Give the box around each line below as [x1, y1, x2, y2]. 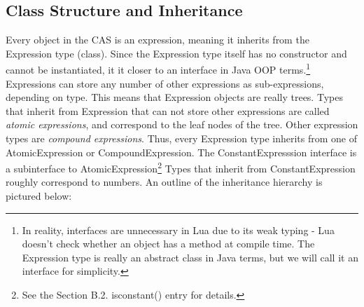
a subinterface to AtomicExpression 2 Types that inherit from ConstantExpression [6, 159, 356, 175]
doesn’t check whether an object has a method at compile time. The [22, 236, 315, 251]
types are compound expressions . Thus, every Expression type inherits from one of [6, 131, 357, 146]
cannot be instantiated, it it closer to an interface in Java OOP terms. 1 [6, 60, 311, 77]
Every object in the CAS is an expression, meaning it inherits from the [6, 32, 309, 47]
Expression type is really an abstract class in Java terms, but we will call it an [22, 250, 358, 264]
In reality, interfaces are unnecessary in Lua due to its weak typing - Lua [22, 222, 335, 237]
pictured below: [6, 189, 72, 203]
